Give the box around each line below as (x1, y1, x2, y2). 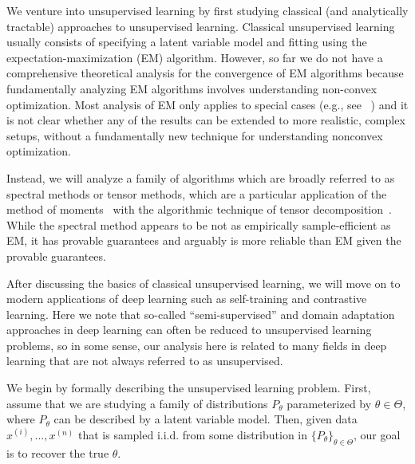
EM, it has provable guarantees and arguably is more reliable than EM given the (6, 232, 401, 249)
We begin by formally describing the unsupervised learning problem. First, (6, 379, 371, 396)
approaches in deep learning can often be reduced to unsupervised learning (6, 321, 372, 338)
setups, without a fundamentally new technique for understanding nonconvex (6, 127, 383, 144)
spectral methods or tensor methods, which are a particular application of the (6, 185, 387, 202)
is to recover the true (6, 444, 109, 461)
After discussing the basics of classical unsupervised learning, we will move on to (6, 274, 401, 291)
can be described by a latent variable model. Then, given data (53, 411, 358, 427)
